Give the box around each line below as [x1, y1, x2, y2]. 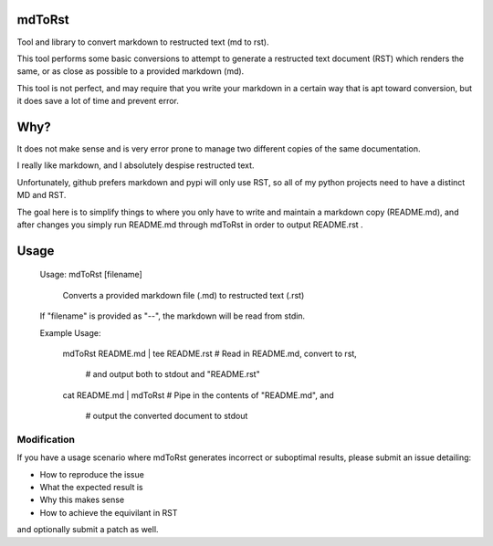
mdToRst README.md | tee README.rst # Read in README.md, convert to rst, [62, 348, 358, 359]
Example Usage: [39, 327, 101, 338]
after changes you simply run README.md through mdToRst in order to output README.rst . [16, 219, 364, 230]
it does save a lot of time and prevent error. [16, 96, 180, 107]
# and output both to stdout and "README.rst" [85, 369, 260, 380]
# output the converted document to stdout [85, 411, 248, 422]
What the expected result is [39, 482, 143, 492]
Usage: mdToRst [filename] [39, 269, 143, 280]
